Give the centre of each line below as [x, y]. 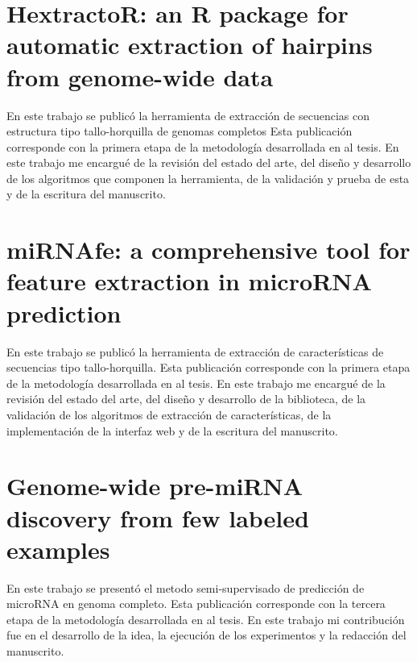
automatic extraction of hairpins [190, 45]
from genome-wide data [140, 76]
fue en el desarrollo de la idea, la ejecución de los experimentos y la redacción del [206, 635]
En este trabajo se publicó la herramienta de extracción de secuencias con [188, 115]
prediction [64, 312]
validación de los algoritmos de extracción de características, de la [169, 414]
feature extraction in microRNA [189, 281]
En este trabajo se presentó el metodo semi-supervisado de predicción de [186, 587]
